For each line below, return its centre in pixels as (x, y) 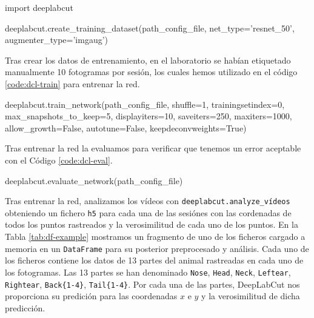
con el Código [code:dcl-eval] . (59, 160)
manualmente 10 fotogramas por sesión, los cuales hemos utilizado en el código (151, 72)
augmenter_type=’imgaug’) (57, 40)
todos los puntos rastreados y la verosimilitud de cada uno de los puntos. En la (152, 224)
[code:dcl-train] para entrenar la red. (72, 83)
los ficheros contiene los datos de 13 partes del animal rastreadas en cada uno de (154, 260)
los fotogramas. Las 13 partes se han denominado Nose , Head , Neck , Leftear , (148, 272)
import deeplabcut (39, 7)
